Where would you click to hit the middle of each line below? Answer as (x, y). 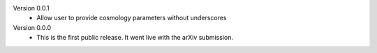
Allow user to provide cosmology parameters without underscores (132, 18)
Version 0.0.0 (32, 27)
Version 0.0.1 (31, 8)
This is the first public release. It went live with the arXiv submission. (135, 38)
